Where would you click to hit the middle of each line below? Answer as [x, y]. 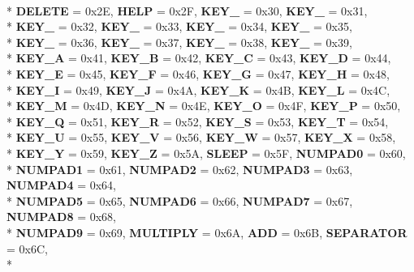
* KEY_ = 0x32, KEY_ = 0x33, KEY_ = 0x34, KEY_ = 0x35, [179, 26]
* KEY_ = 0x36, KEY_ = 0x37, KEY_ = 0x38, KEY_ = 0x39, [179, 42]
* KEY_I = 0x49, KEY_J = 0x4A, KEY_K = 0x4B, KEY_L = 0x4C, [198, 89]
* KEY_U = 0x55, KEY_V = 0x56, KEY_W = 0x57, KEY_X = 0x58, [201, 137]
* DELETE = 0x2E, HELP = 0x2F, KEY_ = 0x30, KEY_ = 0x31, [187, 10]
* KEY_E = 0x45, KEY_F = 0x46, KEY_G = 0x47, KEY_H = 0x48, [198, 73]
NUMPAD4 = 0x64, [62, 185]
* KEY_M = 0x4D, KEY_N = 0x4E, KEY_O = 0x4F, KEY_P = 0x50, [204, 106]
